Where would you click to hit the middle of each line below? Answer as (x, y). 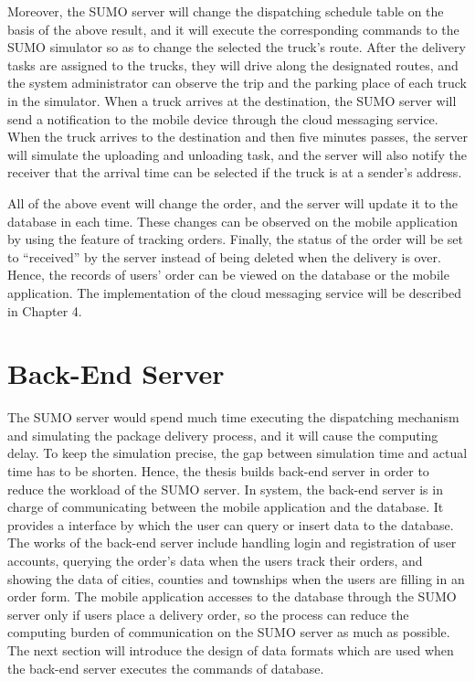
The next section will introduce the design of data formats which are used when (231, 649)
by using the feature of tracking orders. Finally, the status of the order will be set (235, 239)
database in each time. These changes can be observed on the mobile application (233, 221)
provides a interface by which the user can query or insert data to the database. (231, 524)
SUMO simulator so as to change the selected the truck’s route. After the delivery (237, 47)
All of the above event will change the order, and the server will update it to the (232, 202)
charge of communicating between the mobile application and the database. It (226, 507)
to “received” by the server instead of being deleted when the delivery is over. (224, 256)
